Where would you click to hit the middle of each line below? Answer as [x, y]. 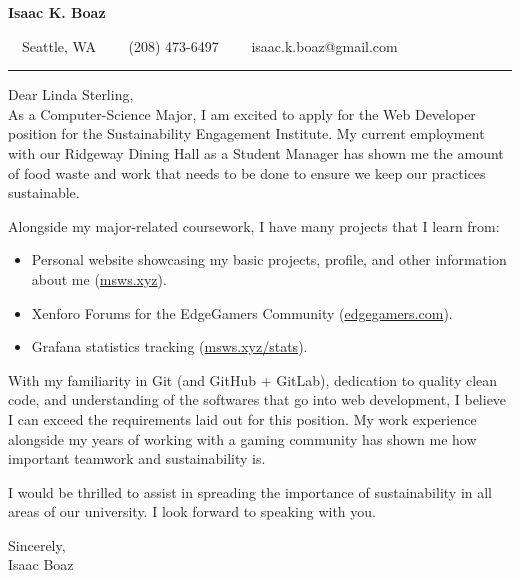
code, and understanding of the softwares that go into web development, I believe [257, 399]
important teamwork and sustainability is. [137, 458]
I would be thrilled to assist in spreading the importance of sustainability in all [250, 491]
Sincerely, [37, 544]
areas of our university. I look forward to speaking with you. [192, 511]
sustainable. [44, 192]
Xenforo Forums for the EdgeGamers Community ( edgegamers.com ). [242, 312]
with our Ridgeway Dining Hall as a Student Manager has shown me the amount [256, 152]
